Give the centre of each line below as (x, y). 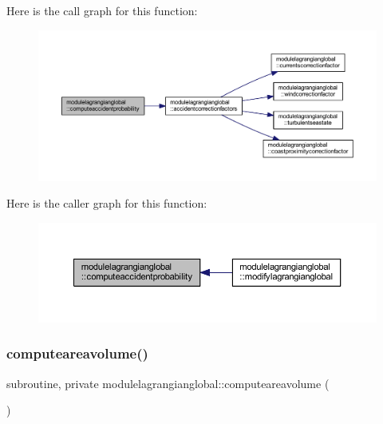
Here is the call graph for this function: (102, 10)
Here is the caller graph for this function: (107, 203)
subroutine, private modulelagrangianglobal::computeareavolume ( (168, 383)
